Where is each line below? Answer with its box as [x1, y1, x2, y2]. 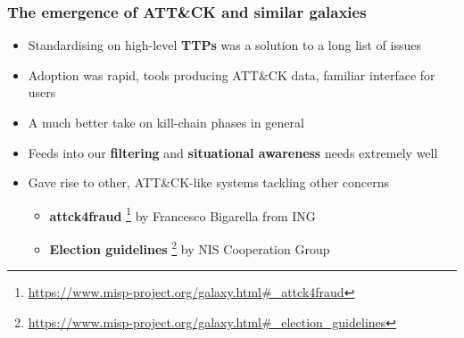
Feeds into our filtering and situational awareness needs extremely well [28, 143, 438, 161]
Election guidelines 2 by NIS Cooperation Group [49, 237, 330, 258]
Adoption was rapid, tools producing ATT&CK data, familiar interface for [28, 65, 435, 84]
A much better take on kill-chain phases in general [28, 113, 304, 131]
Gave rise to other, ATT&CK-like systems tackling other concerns [28, 173, 390, 192]
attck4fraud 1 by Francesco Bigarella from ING [49, 203, 316, 225]
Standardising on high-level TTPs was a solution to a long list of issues [28, 36, 421, 54]
